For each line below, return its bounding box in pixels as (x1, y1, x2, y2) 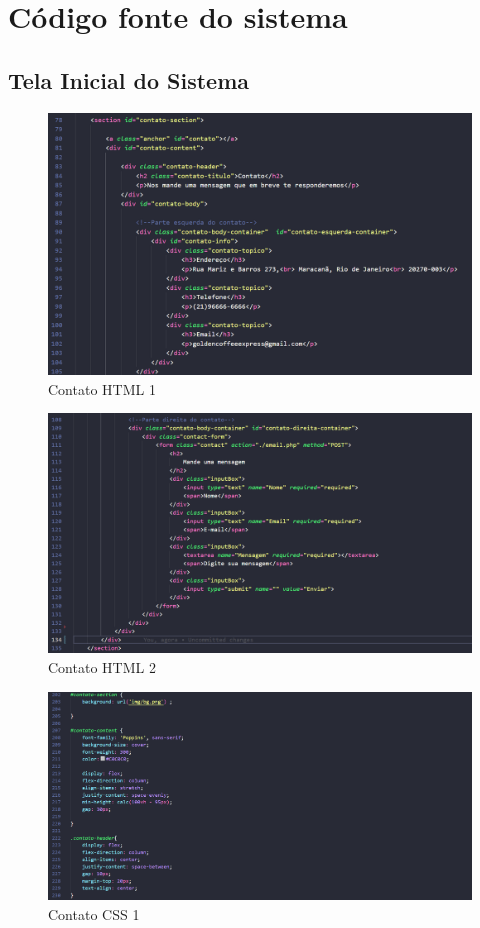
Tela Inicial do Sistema (8, 64, 250, 95)
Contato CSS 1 (48, 903, 140, 924)
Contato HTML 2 (48, 657, 156, 678)
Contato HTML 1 (48, 378, 156, 399)
